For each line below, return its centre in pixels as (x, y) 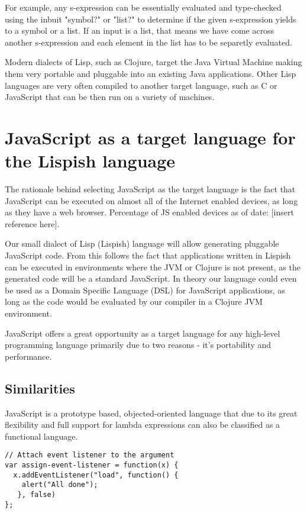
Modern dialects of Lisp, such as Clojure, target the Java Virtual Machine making (153, 62)
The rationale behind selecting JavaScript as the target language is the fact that (150, 189)
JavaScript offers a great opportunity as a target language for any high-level (143, 333)
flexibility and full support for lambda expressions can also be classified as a (143, 425)
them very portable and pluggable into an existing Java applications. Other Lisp (151, 73)
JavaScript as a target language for (150, 137)
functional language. (41, 436)
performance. (28, 356)
